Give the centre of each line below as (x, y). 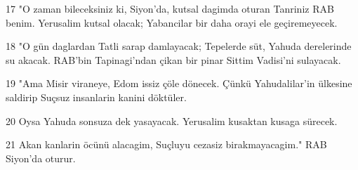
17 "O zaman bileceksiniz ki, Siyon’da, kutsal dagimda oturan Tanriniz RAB (170, 8)
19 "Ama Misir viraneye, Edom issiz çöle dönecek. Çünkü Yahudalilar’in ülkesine (179, 83)
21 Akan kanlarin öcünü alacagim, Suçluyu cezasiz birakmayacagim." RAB (166, 144)
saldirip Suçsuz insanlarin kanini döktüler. (96, 97)
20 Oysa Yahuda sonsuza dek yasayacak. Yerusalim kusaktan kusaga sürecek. (172, 120)
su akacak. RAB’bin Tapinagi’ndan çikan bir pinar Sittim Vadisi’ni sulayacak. (173, 59)
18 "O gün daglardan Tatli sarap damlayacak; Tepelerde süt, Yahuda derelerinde (179, 46)
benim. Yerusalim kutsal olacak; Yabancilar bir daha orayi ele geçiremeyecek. (172, 22)
